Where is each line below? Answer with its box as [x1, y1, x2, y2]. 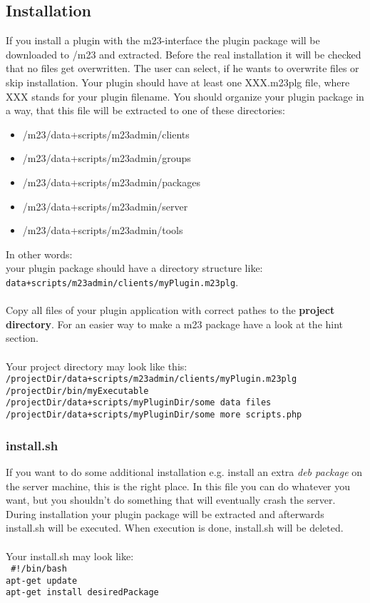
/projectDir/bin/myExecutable [6, 385, 149, 396]
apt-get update [6, 575, 78, 586]
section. [6, 330, 38, 345]
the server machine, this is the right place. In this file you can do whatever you [6, 478, 351, 493]
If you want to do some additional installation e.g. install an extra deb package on [6, 464, 363, 479]
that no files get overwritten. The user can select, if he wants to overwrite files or [6, 61, 359, 76]
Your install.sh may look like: [6, 548, 134, 563]
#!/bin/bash [11, 564, 67, 574]
